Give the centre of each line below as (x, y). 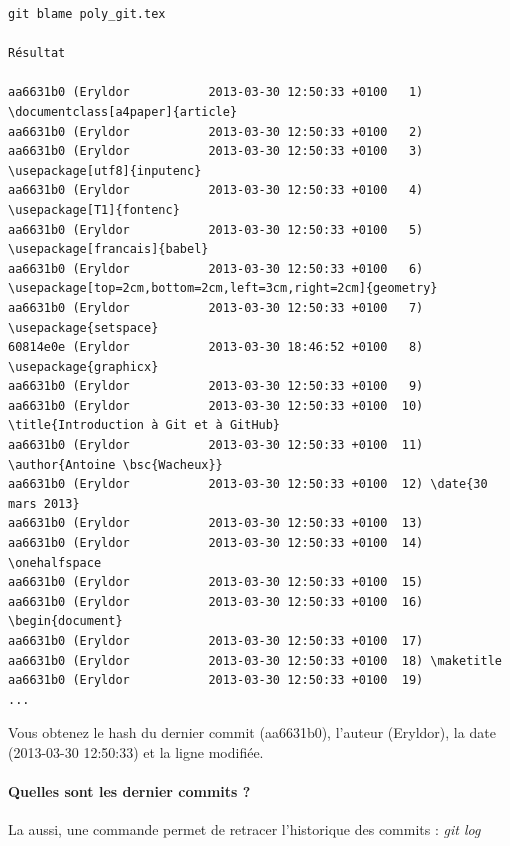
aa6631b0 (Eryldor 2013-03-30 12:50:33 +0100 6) (216, 268)
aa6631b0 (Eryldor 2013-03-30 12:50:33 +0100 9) (216, 386)
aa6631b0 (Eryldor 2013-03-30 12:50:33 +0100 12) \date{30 (248, 484)
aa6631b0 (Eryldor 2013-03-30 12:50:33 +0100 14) (216, 543)
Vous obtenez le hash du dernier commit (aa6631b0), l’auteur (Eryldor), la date (252, 732)
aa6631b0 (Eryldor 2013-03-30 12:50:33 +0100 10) (216, 405)
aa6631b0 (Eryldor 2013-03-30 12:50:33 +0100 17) (216, 641)
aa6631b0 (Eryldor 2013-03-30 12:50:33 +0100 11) (216, 445)
